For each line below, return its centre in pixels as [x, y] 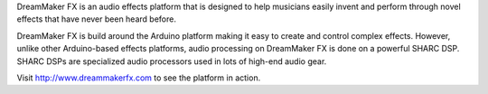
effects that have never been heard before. [96, 19]
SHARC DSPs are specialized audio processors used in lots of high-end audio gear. [172, 61]
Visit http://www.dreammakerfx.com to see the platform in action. [139, 78]
